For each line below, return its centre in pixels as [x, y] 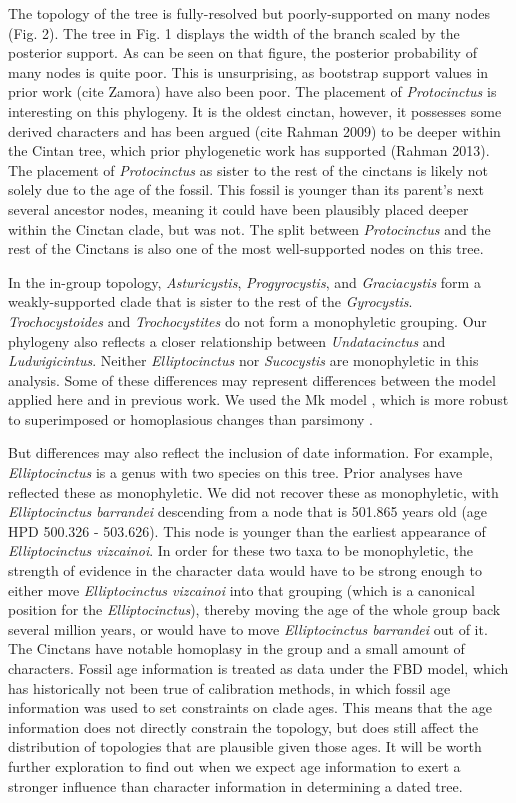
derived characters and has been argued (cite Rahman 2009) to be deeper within [254, 130]
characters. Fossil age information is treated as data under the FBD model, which [258, 668]
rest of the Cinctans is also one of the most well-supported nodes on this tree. [246, 248]
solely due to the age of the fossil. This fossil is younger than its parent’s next [246, 189]
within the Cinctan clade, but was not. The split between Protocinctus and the [249, 228]
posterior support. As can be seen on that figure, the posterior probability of [242, 52]
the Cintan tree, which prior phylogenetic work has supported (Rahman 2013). [249, 150]
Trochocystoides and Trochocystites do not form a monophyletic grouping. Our [247, 320]
